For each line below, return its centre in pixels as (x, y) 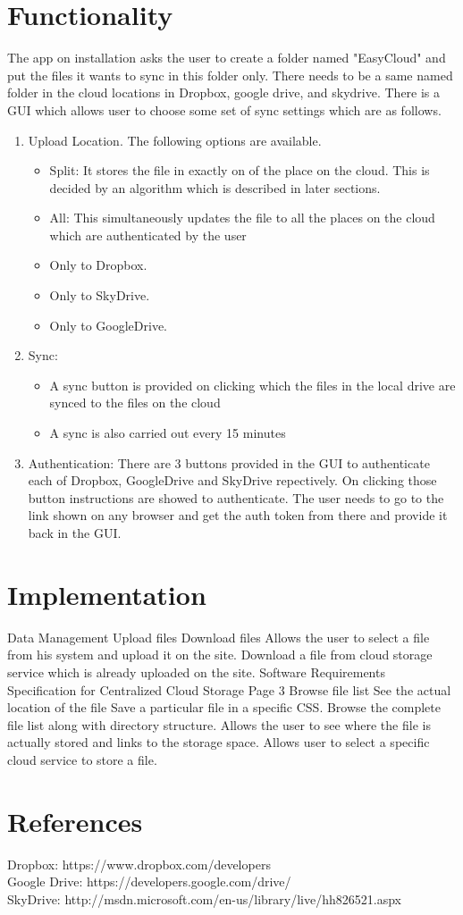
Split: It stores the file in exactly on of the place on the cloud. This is (240, 170)
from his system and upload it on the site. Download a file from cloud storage (220, 655)
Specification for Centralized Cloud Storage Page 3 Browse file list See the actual (229, 689)
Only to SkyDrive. (100, 295)
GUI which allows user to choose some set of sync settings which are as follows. (224, 109)
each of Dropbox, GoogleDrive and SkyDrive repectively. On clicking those (232, 480)
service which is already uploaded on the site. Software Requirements (196, 672)
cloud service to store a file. (82, 759)
